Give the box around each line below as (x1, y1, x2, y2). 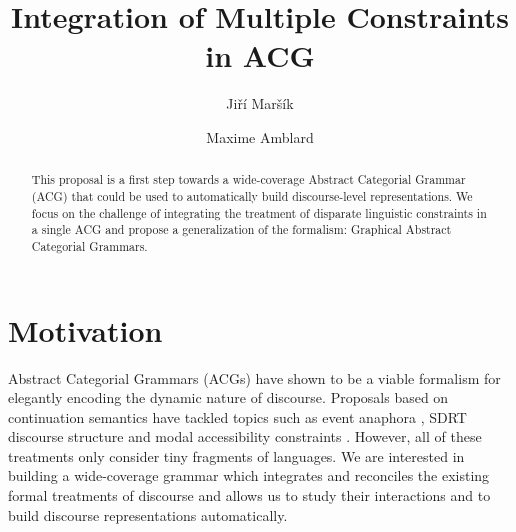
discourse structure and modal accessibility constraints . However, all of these (8, 426, 482, 447)
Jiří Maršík (226, 93, 294, 114)
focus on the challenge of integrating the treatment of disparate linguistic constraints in (31, 204, 487, 221)
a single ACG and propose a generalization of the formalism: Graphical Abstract (31, 221, 452, 238)
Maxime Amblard (206, 126, 314, 147)
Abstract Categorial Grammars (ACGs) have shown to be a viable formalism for (8, 367, 501, 388)
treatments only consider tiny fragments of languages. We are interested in (8, 445, 465, 466)
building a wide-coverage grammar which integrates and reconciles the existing (8, 465, 490, 486)
